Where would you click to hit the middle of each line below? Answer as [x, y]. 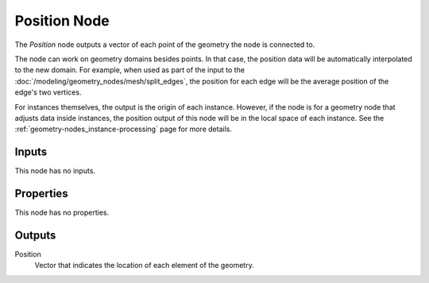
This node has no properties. [62, 213]
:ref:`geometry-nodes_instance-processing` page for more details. [123, 129]
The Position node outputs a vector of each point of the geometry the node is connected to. [165, 45]
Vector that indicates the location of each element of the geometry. [144, 266]
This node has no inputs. [55, 171]
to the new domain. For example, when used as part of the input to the [130, 70]
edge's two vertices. [48, 92]
